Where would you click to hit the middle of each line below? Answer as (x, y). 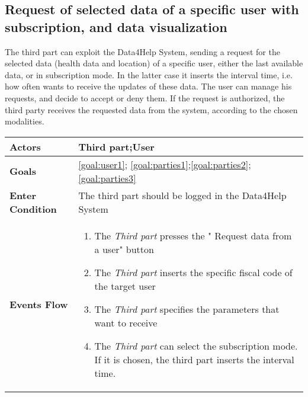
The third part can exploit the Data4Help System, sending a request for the (142, 51)
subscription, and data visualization (116, 26)
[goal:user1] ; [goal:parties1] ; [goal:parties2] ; (165, 164)
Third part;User (116, 146)
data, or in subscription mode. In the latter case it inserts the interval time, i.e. (149, 74)
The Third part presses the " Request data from (193, 235)
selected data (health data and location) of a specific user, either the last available (154, 63)
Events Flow (39, 304)
